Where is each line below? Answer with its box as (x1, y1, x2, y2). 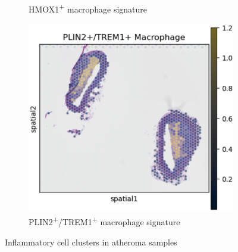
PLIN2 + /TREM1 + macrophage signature (29, 214, 180, 228)
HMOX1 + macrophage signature (29, 1, 148, 15)
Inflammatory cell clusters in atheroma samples (5, 235, 177, 248)
